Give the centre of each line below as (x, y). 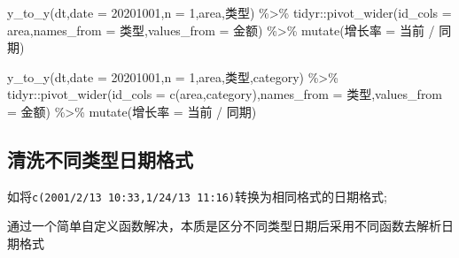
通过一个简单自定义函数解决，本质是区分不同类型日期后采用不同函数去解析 (224, 226)
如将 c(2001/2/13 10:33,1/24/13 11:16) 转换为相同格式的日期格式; (197, 196)
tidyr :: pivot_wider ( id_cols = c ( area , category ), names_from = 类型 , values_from (225, 94)
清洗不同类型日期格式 (100, 159)
